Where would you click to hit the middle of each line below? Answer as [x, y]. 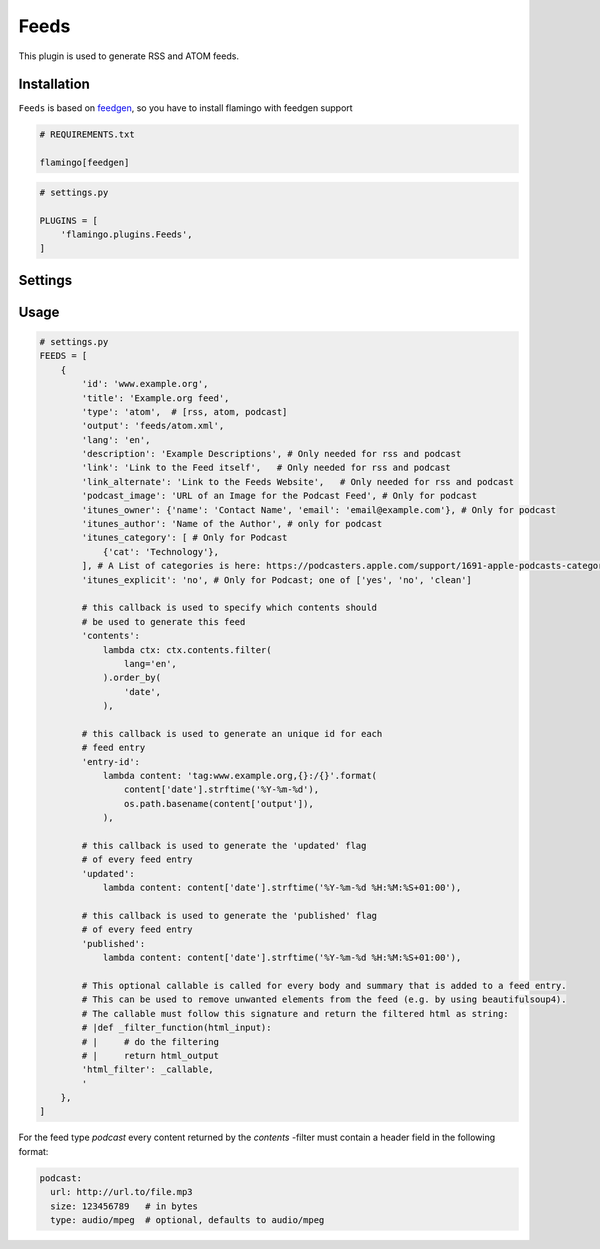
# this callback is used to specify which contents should [229, 608]
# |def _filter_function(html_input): [176, 1028]
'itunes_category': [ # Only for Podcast [184, 538]
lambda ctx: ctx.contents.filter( [187, 649]
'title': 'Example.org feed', [155, 398]
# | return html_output [150, 1055]
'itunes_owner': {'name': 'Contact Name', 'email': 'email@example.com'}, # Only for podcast [319, 509]
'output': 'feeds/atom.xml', [153, 426]
